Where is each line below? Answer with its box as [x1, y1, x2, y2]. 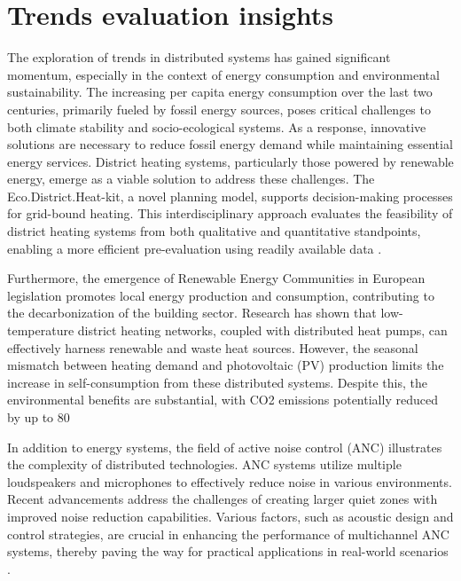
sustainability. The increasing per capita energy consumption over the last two [7, 82, 433, 101]
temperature [7, 321, 74, 340]
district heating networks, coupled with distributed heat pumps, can [77, 321, 448, 340]
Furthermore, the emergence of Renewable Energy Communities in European [7, 269, 426, 287]
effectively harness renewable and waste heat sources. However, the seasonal [7, 338, 418, 357]
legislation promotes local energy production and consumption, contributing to [7, 286, 434, 304]
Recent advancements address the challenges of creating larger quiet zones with [7, 490, 438, 508]
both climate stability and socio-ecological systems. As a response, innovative [7, 117, 426, 136]
